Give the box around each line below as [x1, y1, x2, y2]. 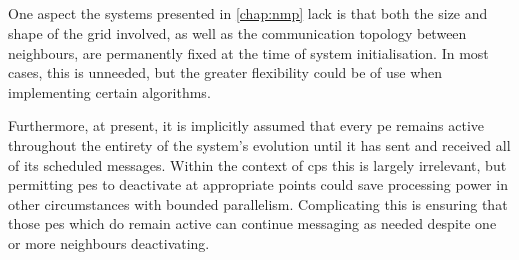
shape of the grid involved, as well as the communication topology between [8, 22, 467, 43]
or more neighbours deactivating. [8, 232, 210, 253]
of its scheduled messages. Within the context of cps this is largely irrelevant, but [8, 154, 507, 175]
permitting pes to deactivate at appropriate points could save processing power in [8, 174, 508, 195]
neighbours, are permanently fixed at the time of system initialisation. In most [8, 42, 489, 63]
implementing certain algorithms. [8, 81, 211, 102]
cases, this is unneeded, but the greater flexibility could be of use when [8, 62, 443, 83]
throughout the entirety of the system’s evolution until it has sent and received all [8, 134, 511, 155]
